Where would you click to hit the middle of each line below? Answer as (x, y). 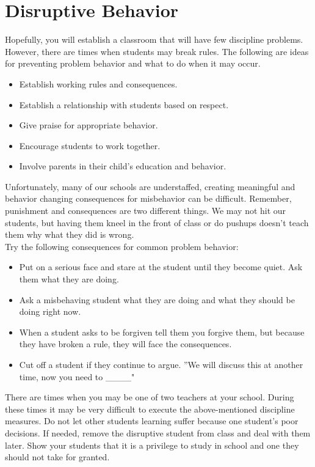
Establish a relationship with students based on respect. (124, 104)
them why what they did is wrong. (70, 234)
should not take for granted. (57, 457)
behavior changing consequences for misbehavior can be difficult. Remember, (148, 198)
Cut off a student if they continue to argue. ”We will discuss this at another (161, 364)
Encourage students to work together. (90, 145)
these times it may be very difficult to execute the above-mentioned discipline (150, 409)
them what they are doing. (69, 279)
